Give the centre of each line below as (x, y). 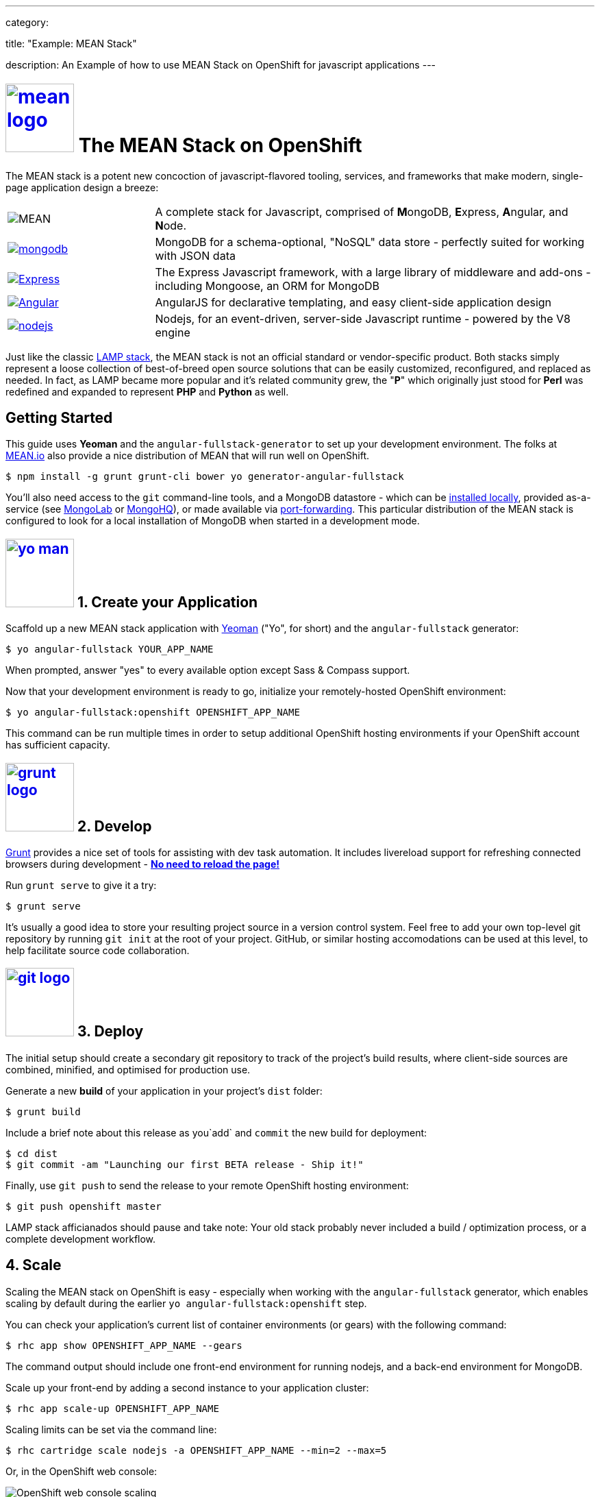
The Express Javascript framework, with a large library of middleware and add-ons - (373, 272)
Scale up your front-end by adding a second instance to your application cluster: (187, 1387)
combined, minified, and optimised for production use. (128, 1069)
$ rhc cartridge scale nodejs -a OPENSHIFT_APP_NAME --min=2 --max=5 (196, 1450)
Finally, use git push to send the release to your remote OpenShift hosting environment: (207, 1185)
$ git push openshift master (84, 1206)
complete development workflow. (81, 1239)
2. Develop (114, 826)
